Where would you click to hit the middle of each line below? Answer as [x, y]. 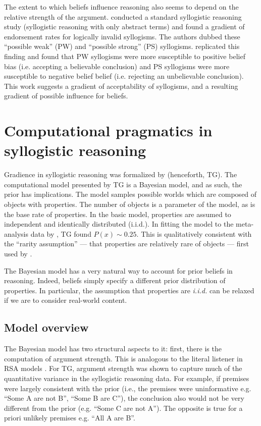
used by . [18, 253]
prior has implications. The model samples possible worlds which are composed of [130, 194]
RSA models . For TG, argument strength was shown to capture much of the [123, 368]
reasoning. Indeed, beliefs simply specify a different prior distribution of [115, 280]
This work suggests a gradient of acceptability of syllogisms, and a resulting [121, 86]
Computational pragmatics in [108, 130]
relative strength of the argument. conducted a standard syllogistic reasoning [123, 16]
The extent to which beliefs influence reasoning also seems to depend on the [121, 7]
